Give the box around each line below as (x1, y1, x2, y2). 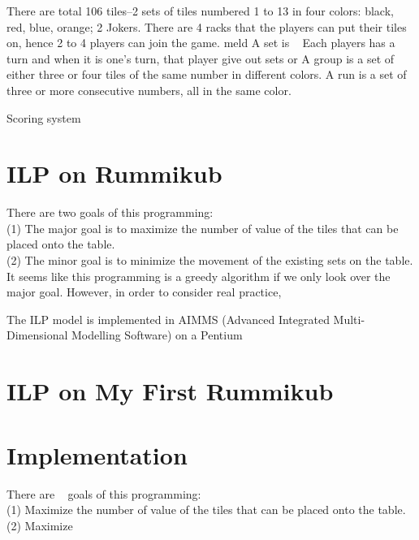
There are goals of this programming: (6, 485, 201, 502)
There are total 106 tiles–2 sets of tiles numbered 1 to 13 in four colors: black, (6, 2, 394, 19)
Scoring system (6, 109, 81, 126)
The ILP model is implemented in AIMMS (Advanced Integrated (6, 310, 330, 327)
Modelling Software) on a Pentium (71, 326, 243, 343)
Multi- (333, 310, 365, 327)
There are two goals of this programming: (6, 204, 214, 221)
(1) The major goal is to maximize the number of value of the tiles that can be (6, 219, 399, 236)
